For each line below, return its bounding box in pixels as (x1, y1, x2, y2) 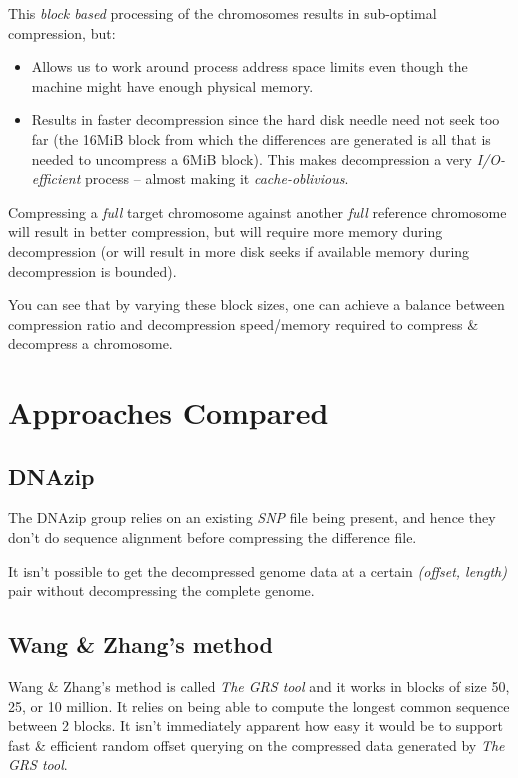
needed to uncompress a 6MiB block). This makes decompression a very (31, 148, 472, 169)
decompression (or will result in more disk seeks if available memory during (8, 240, 470, 261)
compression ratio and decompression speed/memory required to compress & (8, 313, 479, 334)
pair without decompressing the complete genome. (8, 580, 315, 601)
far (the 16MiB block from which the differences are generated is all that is (31, 128, 491, 149)
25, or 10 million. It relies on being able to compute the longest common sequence (8, 695, 510, 716)
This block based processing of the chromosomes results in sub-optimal (8, 3, 437, 23)
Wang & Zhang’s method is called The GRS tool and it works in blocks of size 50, (8, 676, 510, 697)
